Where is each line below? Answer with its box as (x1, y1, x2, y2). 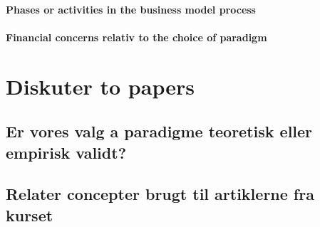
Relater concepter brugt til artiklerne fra (6, 183, 314, 205)
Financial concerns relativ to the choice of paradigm (6, 29, 267, 44)
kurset (6, 204, 53, 226)
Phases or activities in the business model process (6, 1, 256, 16)
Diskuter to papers (6, 71, 195, 100)
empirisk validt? (6, 141, 127, 163)
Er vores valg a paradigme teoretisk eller (6, 120, 313, 142)
